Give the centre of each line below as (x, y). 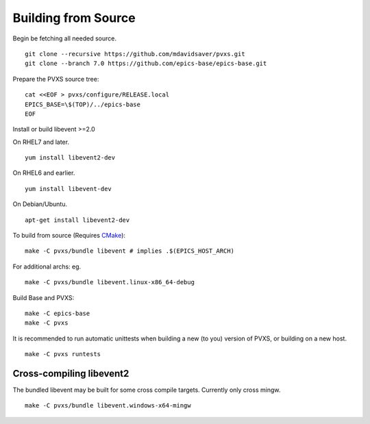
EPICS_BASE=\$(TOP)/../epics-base (83, 104)
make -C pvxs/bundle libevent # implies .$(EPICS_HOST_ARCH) (129, 251)
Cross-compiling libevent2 (71, 373)
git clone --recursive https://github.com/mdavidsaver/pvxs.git (135, 54)
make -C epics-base (58, 313)
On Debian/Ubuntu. (40, 204)
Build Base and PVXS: (44, 297)
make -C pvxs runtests (63, 354)
